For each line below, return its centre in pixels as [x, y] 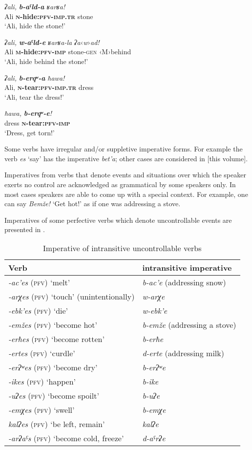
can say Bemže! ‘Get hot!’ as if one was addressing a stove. [93, 204]
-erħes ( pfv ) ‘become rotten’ [56, 339]
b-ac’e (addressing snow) [184, 282]
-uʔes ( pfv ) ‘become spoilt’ [54, 395]
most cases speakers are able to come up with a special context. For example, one [126, 194]
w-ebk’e [155, 310]
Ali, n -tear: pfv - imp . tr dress [49, 87]
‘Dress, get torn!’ [30, 132]
